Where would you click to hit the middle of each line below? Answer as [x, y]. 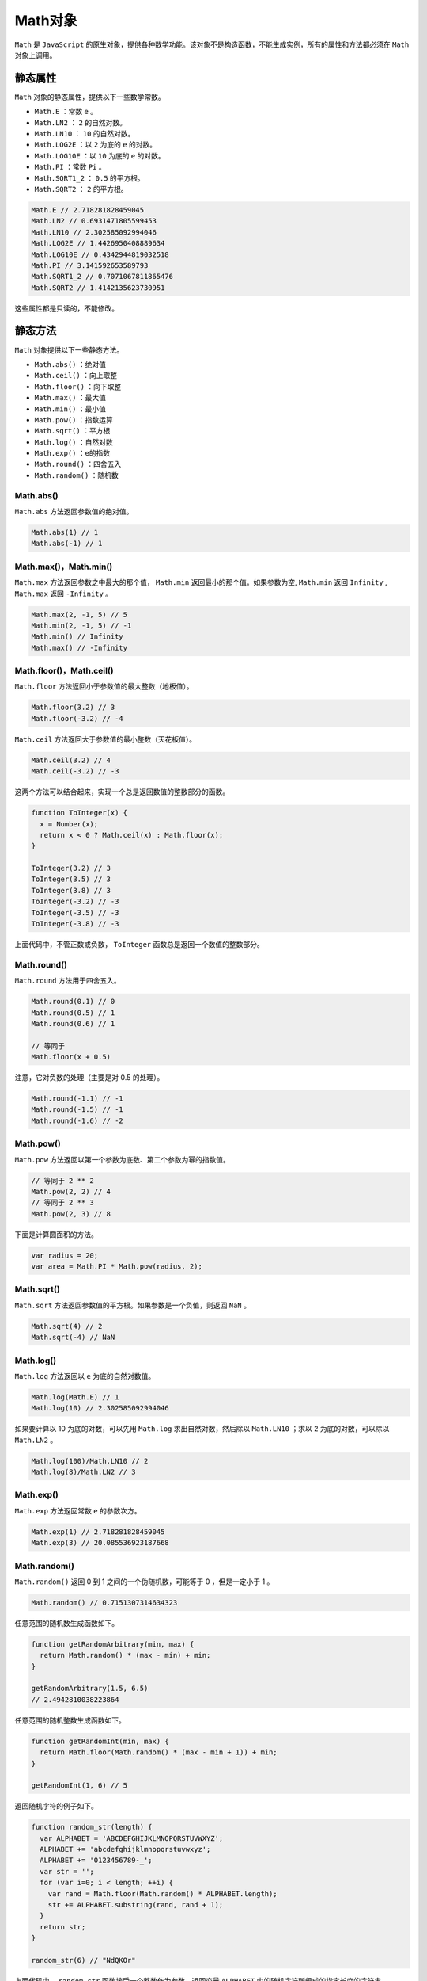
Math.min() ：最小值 [70, 409]
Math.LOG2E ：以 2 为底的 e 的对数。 [96, 145]
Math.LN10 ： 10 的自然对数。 [85, 134]
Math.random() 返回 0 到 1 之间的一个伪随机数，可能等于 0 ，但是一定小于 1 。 [144, 1582]
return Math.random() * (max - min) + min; [125, 1655]
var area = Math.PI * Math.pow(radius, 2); [117, 1267]
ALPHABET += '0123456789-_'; [96, 1861]
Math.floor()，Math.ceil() [64, 671]
